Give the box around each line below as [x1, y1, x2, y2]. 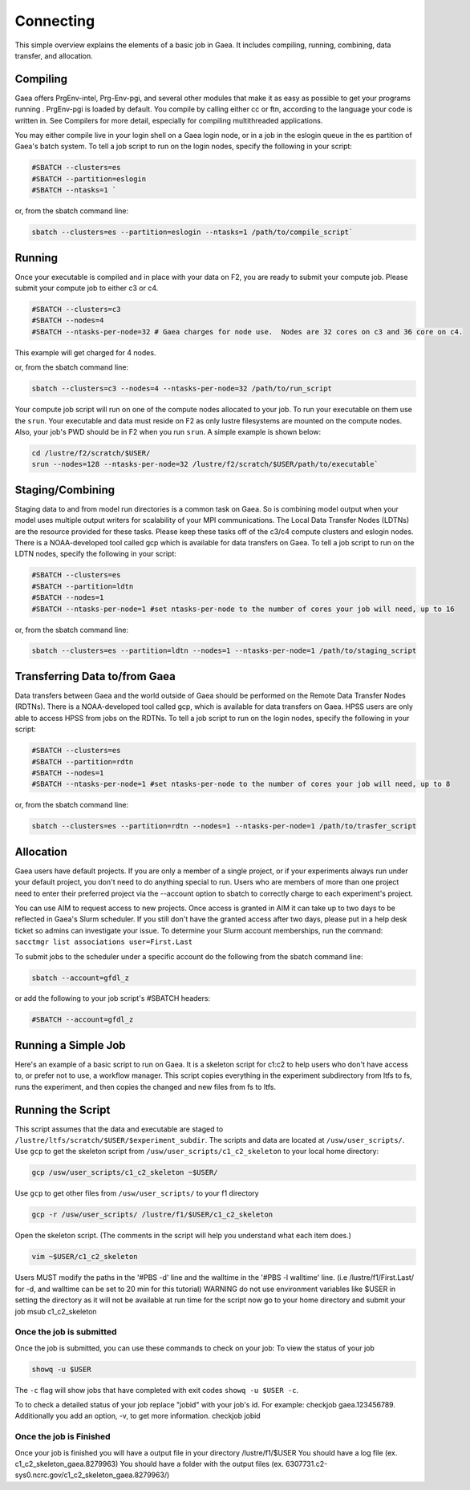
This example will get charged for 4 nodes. [14, 347, 156, 357]
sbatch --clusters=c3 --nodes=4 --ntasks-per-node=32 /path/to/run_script [31, 384, 333, 393]
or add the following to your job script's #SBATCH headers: [14, 994, 211, 1003]
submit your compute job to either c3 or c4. [14, 283, 159, 293]
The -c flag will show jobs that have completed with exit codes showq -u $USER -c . [14, 1385, 299, 1395]
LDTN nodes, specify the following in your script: [14, 549, 176, 559]
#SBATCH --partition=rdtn [31, 757, 134, 766]
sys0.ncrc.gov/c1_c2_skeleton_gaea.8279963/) [14, 1470, 170, 1480]
